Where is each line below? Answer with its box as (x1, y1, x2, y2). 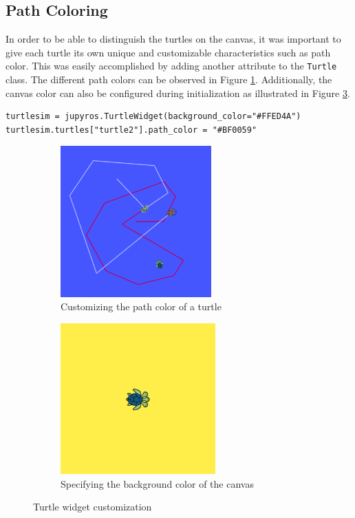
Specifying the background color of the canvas (61, 476, 254, 490)
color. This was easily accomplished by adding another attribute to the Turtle (6, 58, 337, 73)
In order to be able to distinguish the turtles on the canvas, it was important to (6, 32, 341, 46)
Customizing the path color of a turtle (61, 299, 222, 314)
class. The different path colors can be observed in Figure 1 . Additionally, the (6, 72, 332, 87)
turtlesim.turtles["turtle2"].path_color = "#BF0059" (6, 125, 257, 135)
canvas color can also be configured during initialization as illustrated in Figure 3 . (6, 85, 350, 100)
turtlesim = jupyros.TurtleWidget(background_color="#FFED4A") (6, 111, 301, 122)
